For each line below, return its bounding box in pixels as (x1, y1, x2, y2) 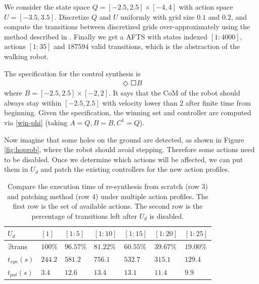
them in (4, 164, 28, 174)
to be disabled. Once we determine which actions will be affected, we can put (4, 154, 243, 164)
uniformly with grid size (120, 11, 195, 22)
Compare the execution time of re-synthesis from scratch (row (8, 180, 199, 191)
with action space (179, 2, 233, 12)
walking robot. (4, 51, 49, 61)
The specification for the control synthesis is (4, 68, 141, 78)
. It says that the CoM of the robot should (108, 87, 240, 98)
